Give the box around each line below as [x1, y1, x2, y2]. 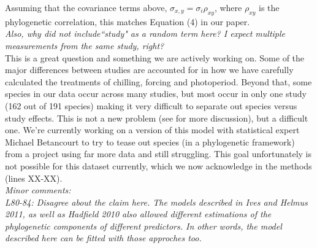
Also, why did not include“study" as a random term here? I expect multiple [5, 27, 286, 40]
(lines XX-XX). [5, 171, 63, 184]
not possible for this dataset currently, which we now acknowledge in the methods [5, 159, 312, 172]
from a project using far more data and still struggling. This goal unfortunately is [5, 147, 312, 160]
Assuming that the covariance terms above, [5, 1, 167, 14]
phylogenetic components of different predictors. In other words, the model [5, 219, 282, 232]
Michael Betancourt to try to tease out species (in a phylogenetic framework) [5, 135, 295, 148]
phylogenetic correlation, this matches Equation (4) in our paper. [5, 15, 250, 28]
